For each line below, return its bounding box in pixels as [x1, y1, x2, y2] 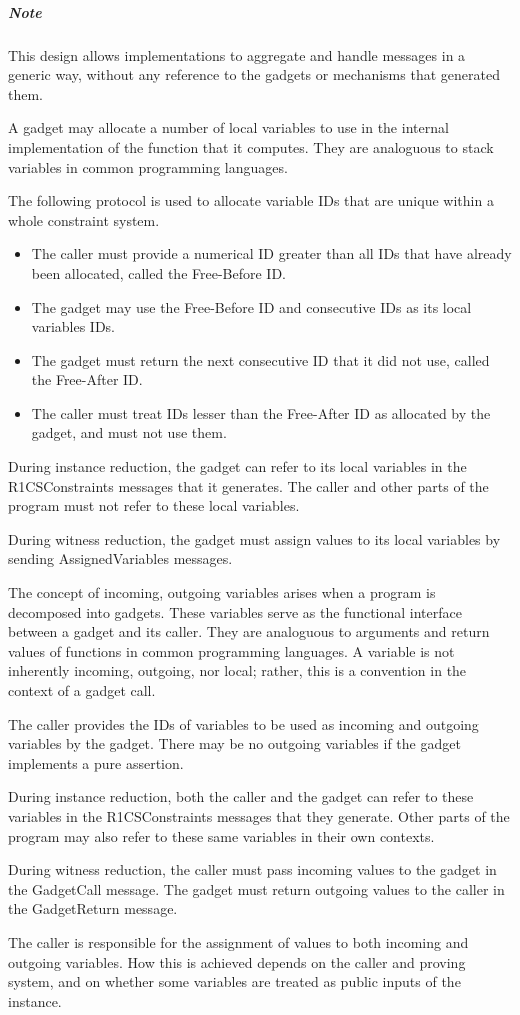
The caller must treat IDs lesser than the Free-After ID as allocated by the [31, 402, 491, 423]
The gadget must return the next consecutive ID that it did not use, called [31, 349, 490, 370]
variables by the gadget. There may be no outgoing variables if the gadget [8, 733, 461, 754]
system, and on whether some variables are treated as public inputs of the [8, 971, 461, 992]
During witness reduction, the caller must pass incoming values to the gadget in [8, 859, 497, 880]
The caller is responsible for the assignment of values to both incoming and [8, 931, 469, 952]
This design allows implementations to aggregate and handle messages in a [8, 44, 466, 65]
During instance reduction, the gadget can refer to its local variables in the [8, 456, 467, 477]
